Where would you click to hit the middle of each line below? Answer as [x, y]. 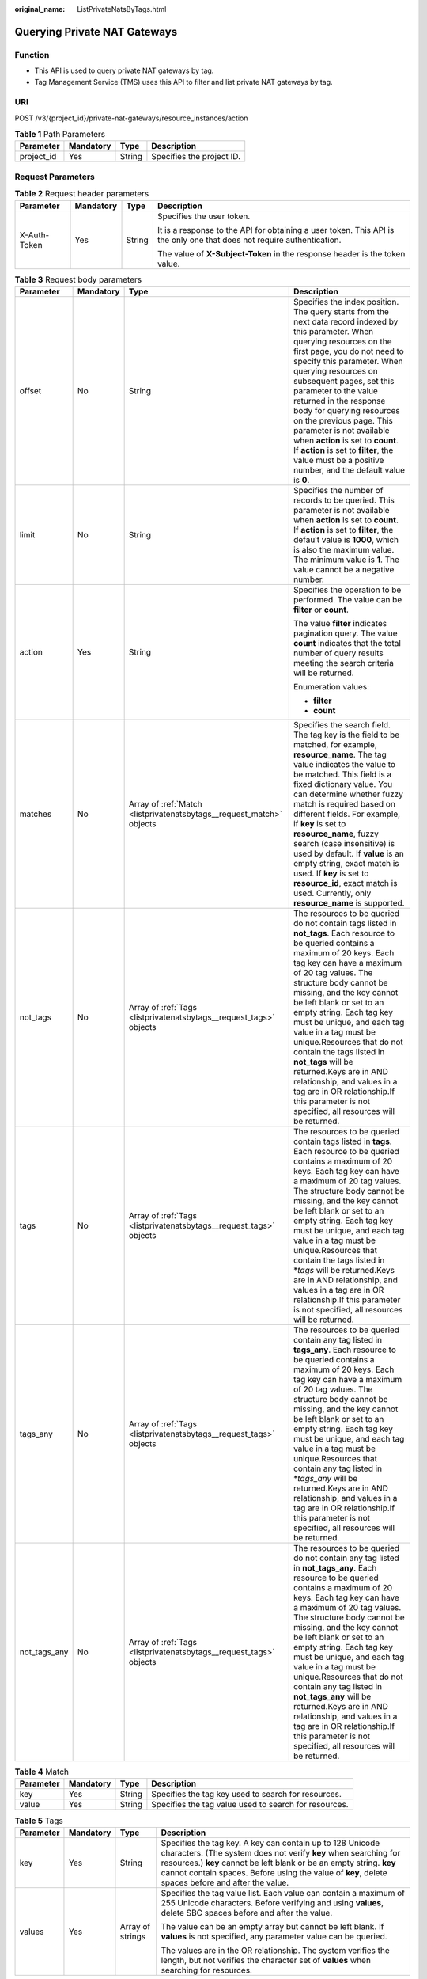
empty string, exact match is [346, 863]
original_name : [40, 9]
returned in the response [339, 401]
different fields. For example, [347, 814]
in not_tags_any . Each [335, 1567]
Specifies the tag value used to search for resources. [250, 1805]
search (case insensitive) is [344, 843]
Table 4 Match [42, 1772]
